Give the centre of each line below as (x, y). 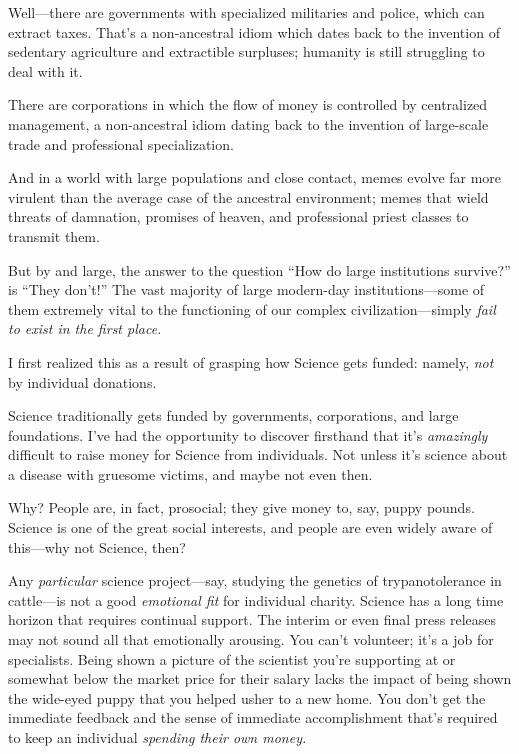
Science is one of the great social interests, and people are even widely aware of (250, 527)
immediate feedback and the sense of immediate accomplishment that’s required (253, 717)
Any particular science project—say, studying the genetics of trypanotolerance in (255, 580)
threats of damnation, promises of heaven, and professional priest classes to (238, 216)
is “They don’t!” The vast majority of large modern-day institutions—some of (246, 289)
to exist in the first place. (85, 328)
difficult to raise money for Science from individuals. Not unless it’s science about (258, 454)
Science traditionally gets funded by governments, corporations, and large (233, 415)
